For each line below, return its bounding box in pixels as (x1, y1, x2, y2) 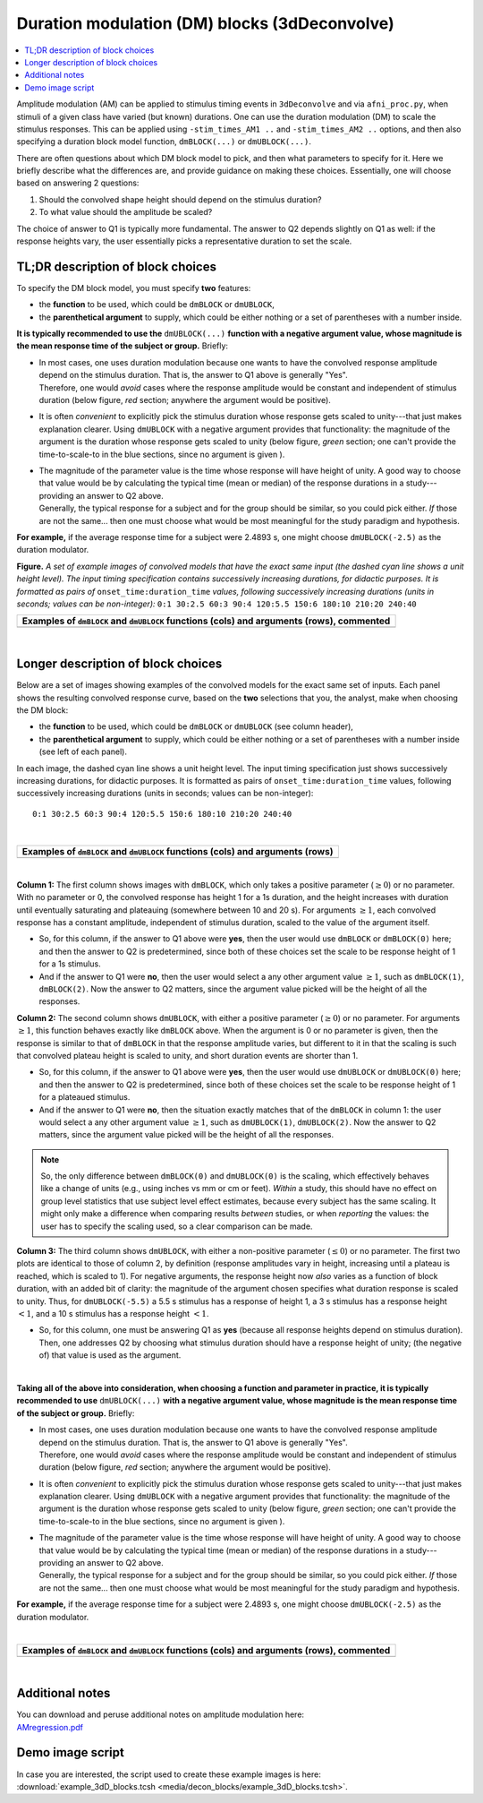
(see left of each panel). (38, 746, 127, 757)
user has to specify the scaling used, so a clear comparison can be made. (40, 1221, 313, 1232)
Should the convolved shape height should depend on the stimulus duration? (38, 193, 322, 205)
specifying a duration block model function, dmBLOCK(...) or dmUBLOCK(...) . (16, 136, 312, 147)
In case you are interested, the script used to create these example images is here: (16, 1769, 321, 1780)
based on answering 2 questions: (16, 177, 140, 188)
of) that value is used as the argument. (38, 1350, 182, 1361)
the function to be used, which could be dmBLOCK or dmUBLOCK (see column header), (38, 721, 353, 732)
